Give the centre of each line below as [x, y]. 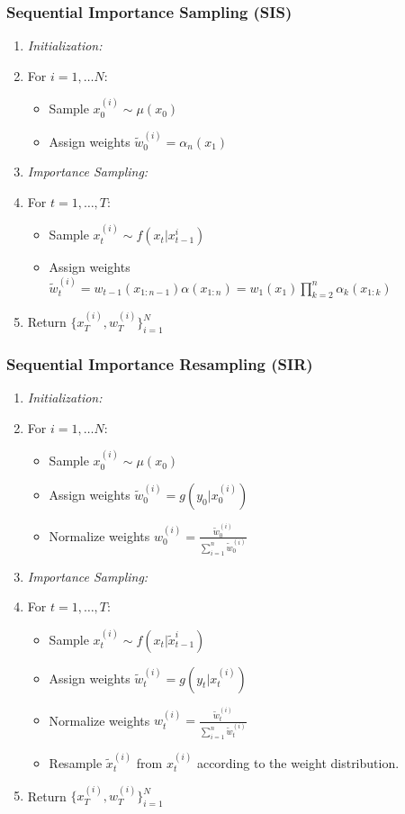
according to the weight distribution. [298, 762]
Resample [76, 762]
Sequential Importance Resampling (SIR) [160, 363]
